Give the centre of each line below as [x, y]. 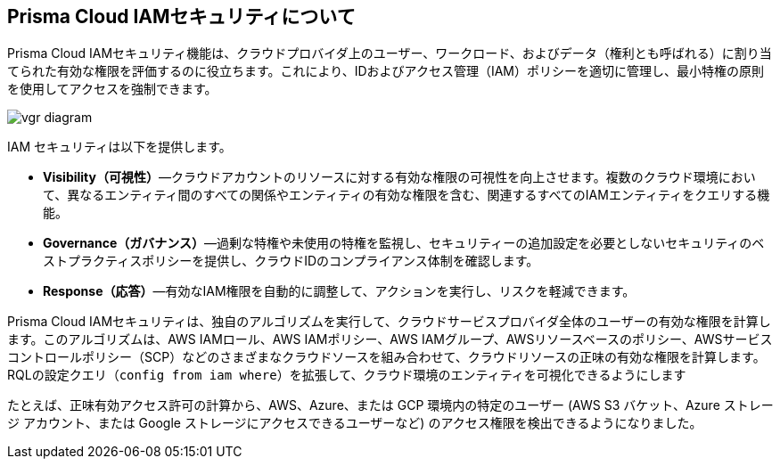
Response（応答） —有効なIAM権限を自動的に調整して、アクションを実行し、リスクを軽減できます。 [339, 291]
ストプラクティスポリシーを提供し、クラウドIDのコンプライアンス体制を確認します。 [291, 261]
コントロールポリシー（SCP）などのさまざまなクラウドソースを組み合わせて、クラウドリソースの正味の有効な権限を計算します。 [386, 357]
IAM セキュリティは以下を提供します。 [119, 147]
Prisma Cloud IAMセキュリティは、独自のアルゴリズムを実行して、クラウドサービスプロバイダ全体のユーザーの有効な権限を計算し [389, 322]
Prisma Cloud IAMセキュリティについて [181, 16]
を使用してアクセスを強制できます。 [112, 89]
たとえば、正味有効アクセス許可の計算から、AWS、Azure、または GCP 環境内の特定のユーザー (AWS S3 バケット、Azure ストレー [390, 405]
